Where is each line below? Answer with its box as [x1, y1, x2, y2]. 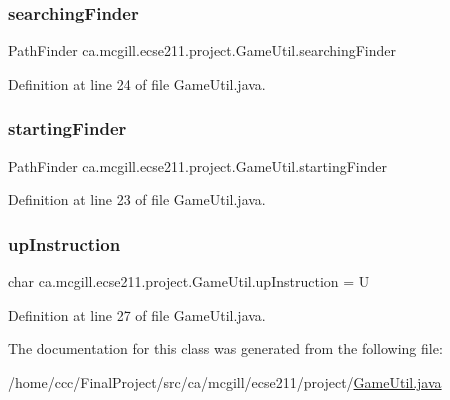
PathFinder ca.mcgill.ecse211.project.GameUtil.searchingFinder [8, 40, 396, 61]
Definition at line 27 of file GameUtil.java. [8, 304, 266, 325]
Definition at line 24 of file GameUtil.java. [8, 73, 266, 94]
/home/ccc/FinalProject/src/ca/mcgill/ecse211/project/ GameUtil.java [8, 371, 442, 392]
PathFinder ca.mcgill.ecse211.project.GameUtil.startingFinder [8, 155, 388, 176]
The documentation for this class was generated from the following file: [8, 338, 443, 359]
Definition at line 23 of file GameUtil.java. [8, 189, 266, 210]
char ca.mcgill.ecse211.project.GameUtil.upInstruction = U [8, 271, 370, 292]
